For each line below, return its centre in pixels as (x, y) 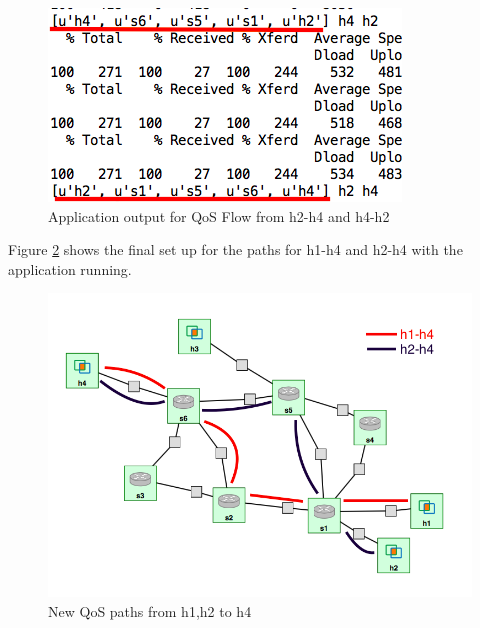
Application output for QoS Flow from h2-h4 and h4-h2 (219, 215)
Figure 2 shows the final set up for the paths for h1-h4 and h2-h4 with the (235, 249)
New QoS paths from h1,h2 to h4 (150, 610)
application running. (70, 268)
